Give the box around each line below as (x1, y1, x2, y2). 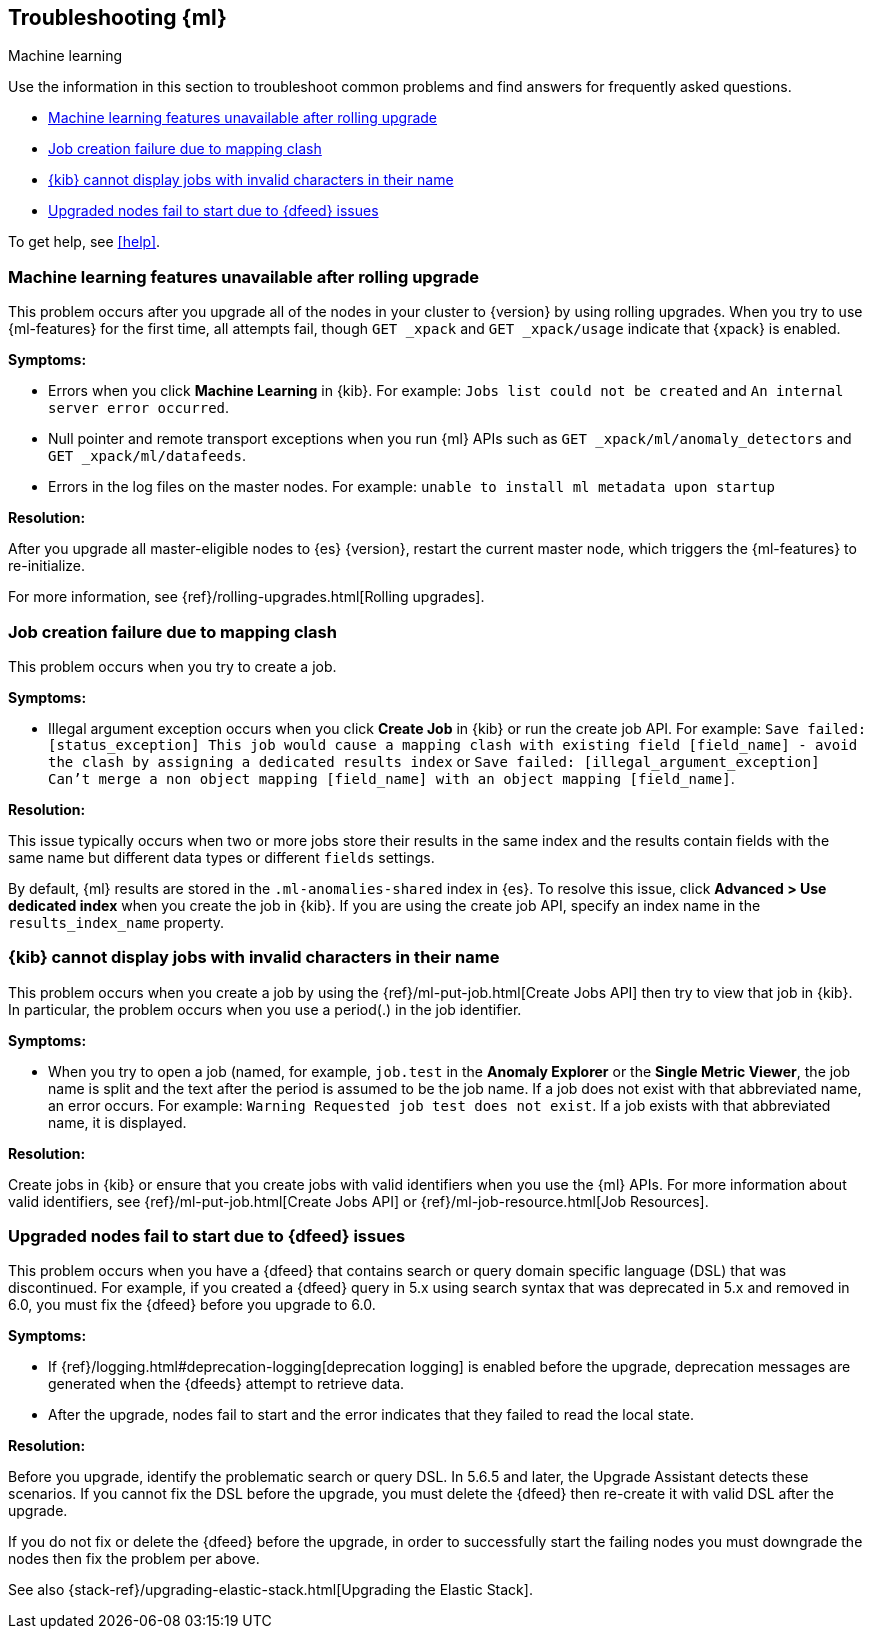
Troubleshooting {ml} (8, 5, 227, 30)
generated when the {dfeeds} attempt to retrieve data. (48, 1375, 405, 1393)
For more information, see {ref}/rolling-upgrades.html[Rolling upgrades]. (8, 588, 485, 606)
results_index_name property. (8, 913, 225, 931)
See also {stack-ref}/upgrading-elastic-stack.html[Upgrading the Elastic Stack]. (8, 1581, 533, 1599)
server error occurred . (48, 399, 230, 417)
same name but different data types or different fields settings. (8, 848, 435, 866)
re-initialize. (8, 557, 86, 575)
